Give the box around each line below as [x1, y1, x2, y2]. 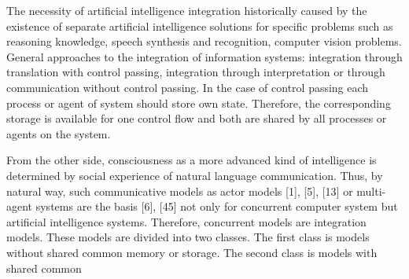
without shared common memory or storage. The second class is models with [6, 244, 378, 260]
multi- [356, 182, 386, 199]
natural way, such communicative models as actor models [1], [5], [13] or [6, 182, 353, 199]
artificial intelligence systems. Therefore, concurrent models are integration [6, 213, 367, 229]
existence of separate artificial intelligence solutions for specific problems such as [6, 17, 393, 34]
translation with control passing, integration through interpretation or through [6, 64, 385, 80]
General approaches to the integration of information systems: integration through [6, 48, 403, 64]
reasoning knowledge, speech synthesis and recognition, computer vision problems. [6, 33, 402, 50]
